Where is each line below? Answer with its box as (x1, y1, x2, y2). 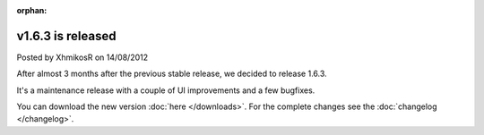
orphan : (16, 5, 48, 15)
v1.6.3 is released (16, 28, 117, 44)
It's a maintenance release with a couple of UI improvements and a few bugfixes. (16, 85, 315, 96)
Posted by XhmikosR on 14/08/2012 (16, 52, 148, 63)
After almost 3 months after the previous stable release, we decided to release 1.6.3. (16, 68, 327, 80)
